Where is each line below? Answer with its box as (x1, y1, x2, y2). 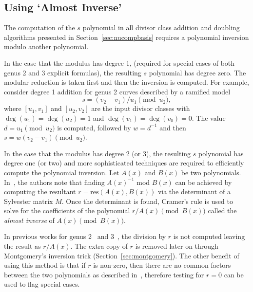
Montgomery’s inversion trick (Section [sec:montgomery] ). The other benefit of (4, 250, 239, 260)
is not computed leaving (173, 231, 245, 241)
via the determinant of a (157, 186, 231, 197)
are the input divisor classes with (91, 103, 190, 113)
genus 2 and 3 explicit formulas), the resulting (4, 67, 141, 77)
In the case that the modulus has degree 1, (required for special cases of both (4, 57, 235, 68)
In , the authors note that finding (4, 177, 105, 187)
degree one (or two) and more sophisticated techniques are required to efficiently (4, 158, 244, 168)
